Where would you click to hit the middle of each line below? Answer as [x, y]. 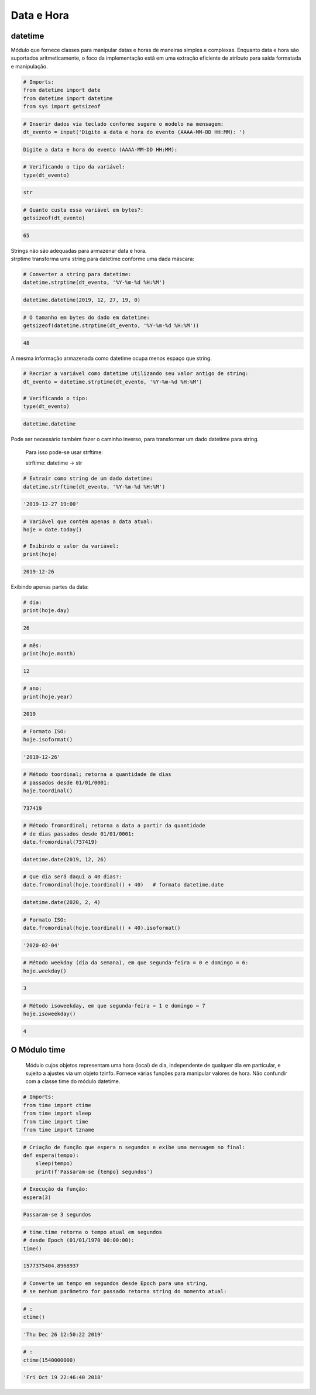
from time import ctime [57, 1105]
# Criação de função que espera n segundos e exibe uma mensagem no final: [134, 1147]
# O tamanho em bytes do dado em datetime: [87, 317]
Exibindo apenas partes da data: [50, 587]
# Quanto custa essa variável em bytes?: [83, 210]
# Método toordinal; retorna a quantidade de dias [97, 774]
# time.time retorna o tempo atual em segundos [92, 1232]
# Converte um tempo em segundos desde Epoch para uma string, [116, 1283]
